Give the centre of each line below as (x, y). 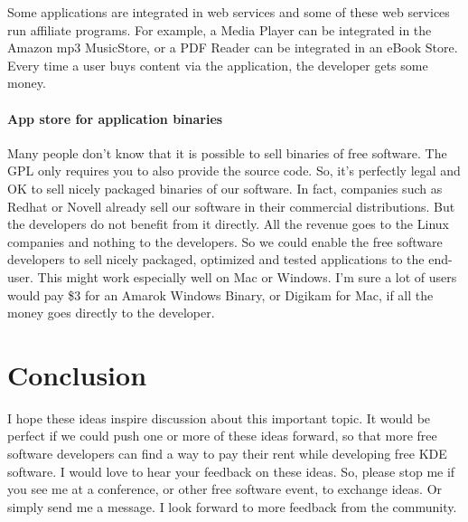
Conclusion (77, 374)
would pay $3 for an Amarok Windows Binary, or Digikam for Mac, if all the (220, 294)
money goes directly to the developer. (111, 313)
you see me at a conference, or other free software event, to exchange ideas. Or (225, 489)
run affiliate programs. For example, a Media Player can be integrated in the (220, 29)
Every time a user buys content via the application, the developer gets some (218, 65)
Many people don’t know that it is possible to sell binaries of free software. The (227, 152)
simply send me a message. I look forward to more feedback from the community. (232, 506)
